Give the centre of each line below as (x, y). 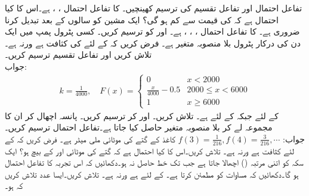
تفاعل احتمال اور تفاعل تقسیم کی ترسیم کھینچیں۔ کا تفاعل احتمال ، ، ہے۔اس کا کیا (154, 8)
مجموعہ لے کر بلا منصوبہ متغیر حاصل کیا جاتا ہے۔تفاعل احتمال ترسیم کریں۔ (139, 127)
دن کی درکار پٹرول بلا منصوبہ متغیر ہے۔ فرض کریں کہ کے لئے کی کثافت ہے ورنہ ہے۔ (153, 43)
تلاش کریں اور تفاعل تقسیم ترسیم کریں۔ (78, 55)
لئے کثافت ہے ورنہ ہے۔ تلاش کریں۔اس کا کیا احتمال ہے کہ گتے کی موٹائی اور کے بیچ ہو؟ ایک (149, 150)
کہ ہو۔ (14, 186)
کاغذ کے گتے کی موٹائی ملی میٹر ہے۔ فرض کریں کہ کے (90, 139)
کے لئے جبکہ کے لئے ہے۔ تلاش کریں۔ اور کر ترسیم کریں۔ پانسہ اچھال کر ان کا (142, 115)
